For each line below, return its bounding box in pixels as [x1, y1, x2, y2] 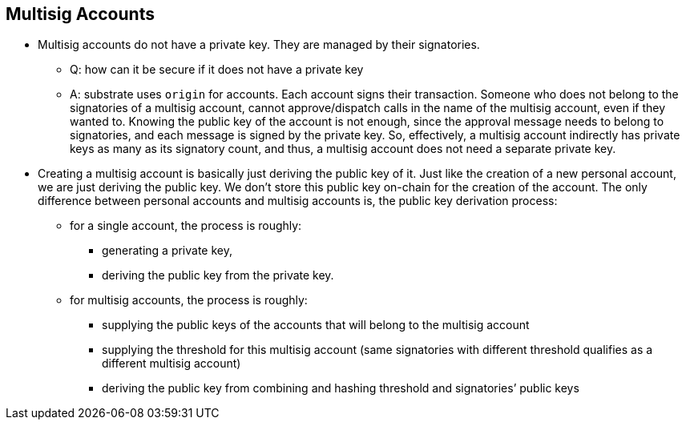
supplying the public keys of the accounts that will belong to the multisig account [102, 318, 530, 332]
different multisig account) [102, 356, 241, 371]
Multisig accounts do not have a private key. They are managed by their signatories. [38, 38, 480, 52]
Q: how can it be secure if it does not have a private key [70, 62, 364, 77]
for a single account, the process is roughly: [70, 219, 302, 233]
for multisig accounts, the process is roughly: [70, 293, 308, 307]
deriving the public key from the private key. [102, 268, 334, 283]
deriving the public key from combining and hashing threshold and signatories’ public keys [102, 381, 579, 396]
